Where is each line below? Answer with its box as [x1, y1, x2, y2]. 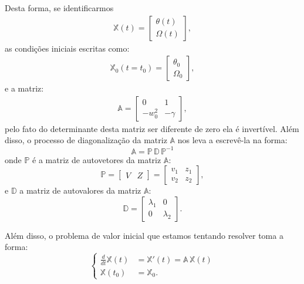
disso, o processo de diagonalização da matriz [5, 134, 167, 146]
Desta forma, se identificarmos [5, 2, 114, 13]
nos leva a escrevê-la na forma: [177, 134, 288, 146]
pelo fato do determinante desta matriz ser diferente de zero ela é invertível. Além [5, 122, 299, 134]
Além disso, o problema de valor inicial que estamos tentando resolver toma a [5, 229, 283, 241]
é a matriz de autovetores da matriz [32, 153, 161, 165]
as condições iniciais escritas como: [5, 42, 130, 54]
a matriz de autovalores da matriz [19, 184, 141, 197]
